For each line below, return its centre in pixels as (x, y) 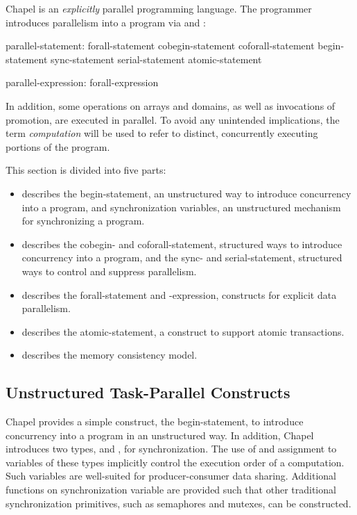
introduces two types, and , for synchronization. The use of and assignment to (171, 449)
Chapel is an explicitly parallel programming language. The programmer (159, 8)
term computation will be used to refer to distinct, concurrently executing (162, 133)
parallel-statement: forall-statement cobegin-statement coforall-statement (160, 46)
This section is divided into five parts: (86, 170)
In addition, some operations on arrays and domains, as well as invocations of (171, 105)
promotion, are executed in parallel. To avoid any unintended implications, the (173, 119)
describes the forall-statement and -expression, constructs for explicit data (179, 294)
